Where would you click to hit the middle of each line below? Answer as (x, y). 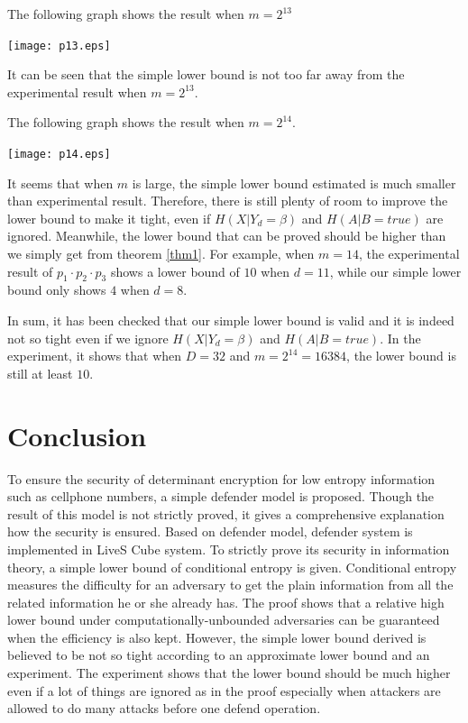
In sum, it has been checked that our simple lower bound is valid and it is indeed (231, 320)
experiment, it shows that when (95, 356)
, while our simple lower (395, 271)
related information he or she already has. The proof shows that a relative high (226, 602)
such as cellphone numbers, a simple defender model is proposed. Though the (221, 496)
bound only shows (57, 290)
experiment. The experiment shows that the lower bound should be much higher (229, 673)
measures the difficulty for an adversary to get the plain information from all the (230, 585)
